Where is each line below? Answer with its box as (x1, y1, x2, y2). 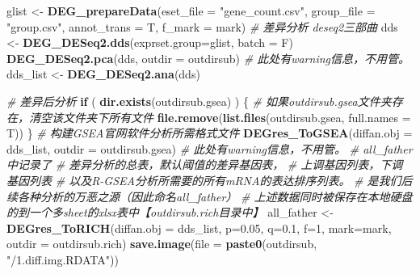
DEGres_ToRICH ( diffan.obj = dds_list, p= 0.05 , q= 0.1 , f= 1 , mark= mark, (6, 219, 392, 236)
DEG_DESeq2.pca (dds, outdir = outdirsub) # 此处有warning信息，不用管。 (6, 49, 409, 66)
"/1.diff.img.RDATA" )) (6, 251, 119, 268)
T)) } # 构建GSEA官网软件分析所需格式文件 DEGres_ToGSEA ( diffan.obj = (6, 124, 413, 141)
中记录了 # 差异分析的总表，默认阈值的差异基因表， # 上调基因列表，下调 (6, 156, 403, 173)
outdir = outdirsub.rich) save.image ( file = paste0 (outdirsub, (6, 235, 317, 252)
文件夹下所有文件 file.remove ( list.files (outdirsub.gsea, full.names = (62, 108, 411, 125)
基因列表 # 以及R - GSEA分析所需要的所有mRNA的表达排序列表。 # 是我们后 (6, 171, 413, 188)
